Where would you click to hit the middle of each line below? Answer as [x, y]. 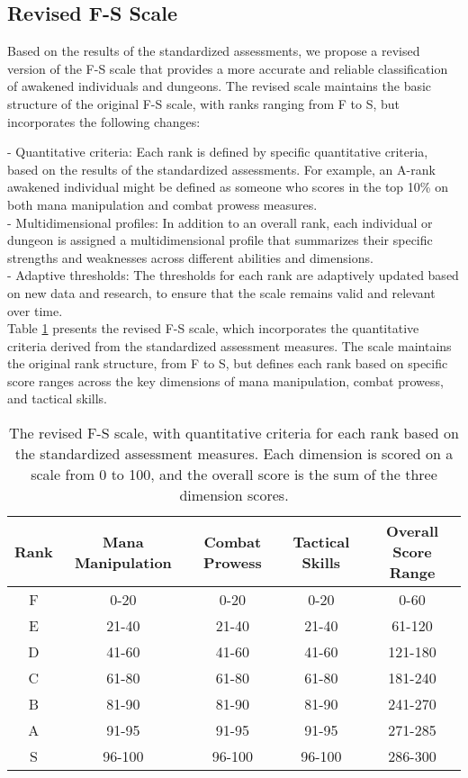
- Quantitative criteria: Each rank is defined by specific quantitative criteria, [218, 152]
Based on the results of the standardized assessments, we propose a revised [214, 51]
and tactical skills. [57, 398]
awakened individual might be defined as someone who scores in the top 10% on [228, 187]
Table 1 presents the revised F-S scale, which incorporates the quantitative [213, 328]
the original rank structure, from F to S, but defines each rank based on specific [228, 363]
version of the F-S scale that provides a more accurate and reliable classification [228, 68]
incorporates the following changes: [104, 121]
